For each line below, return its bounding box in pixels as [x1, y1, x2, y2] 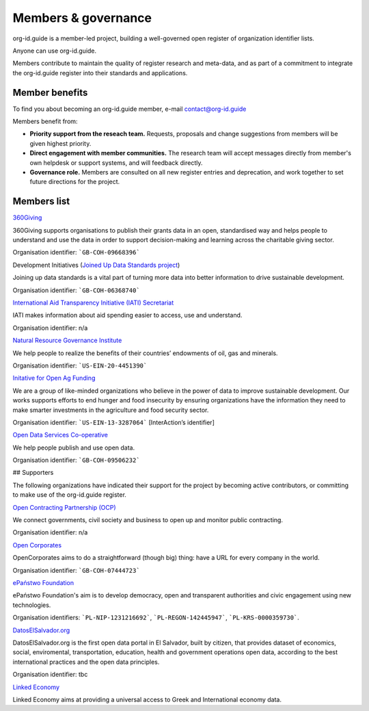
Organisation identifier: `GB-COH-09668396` [12, 248, 140, 257]
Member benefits [12, 86, 88, 99]
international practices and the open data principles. [12, 658, 160, 666]
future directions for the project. [29, 178, 120, 186]
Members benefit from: [12, 117, 78, 126]
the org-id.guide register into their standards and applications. [12, 68, 188, 77]
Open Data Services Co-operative [12, 431, 109, 439]
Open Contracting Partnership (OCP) [12, 503, 116, 511]
